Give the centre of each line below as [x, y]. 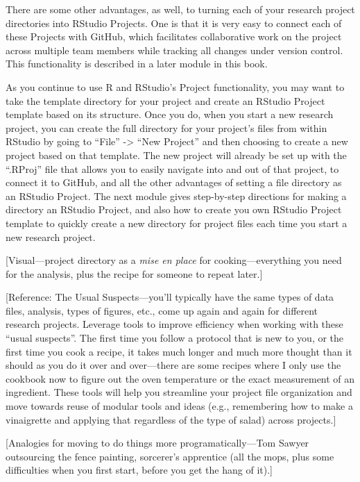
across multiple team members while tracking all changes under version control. [174, 50]
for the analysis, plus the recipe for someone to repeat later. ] [134, 273]
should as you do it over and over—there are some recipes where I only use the [173, 365]
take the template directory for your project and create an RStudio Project [165, 100]
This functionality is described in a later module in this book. [137, 64]
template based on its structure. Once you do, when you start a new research [170, 114]
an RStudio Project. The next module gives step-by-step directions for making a [176, 196]
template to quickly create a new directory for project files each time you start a [177, 223]
